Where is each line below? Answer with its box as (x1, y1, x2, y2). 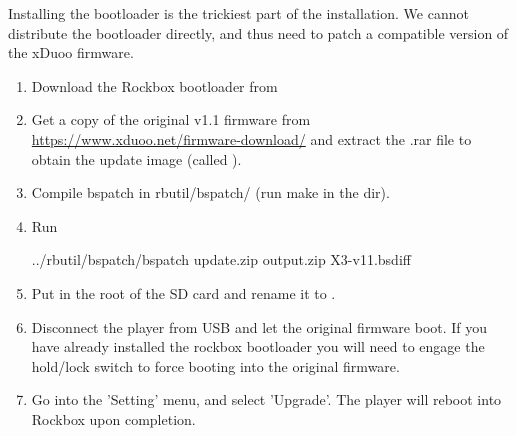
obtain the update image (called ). (31, 148, 242, 169)
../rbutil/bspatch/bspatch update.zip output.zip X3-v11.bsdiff (31, 249, 411, 270)
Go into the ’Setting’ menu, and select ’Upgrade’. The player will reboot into (31, 389, 502, 410)
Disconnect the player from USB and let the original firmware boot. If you (31, 316, 488, 337)
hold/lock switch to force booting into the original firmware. (31, 355, 400, 376)
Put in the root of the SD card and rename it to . (31, 282, 336, 303)
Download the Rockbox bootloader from (31, 75, 278, 96)
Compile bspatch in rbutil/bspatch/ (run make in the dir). (31, 182, 390, 203)
